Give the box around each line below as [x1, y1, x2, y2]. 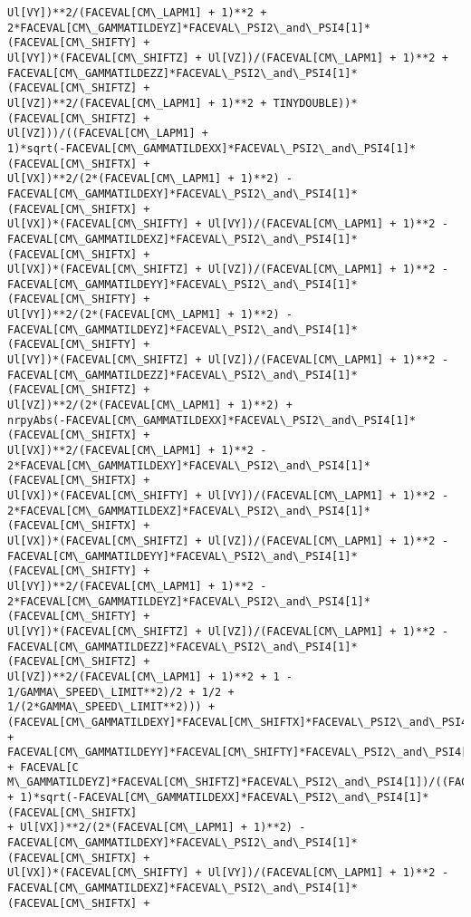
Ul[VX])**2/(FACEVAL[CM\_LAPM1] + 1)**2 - [7, 444, 267, 458]
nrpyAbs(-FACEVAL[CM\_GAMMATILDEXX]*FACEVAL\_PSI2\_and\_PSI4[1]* [7, 413, 417, 427]
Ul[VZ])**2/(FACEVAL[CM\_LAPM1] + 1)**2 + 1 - [7, 670, 293, 683]
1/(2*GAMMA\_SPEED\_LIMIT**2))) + [7, 700, 216, 714]
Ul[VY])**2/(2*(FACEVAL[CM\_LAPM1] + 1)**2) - [7, 308, 293, 322]
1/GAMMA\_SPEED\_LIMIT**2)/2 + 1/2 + [7, 685, 235, 699]
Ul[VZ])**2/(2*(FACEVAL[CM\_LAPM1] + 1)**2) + [7, 399, 293, 412]
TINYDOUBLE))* [273, 96, 358, 110]
